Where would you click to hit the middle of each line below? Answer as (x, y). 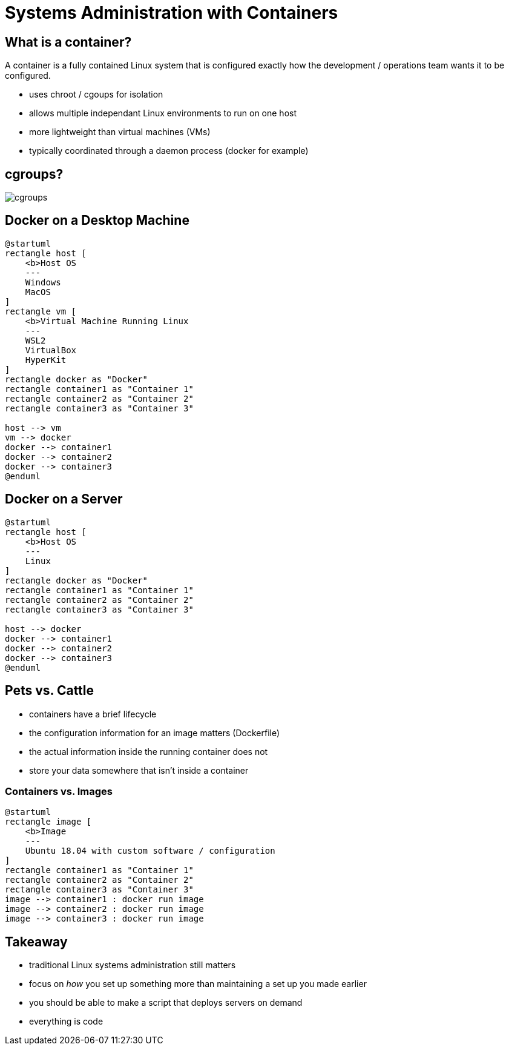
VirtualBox (51, 350)
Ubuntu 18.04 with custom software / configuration (150, 851)
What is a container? (68, 42)
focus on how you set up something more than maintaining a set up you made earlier (198, 984)
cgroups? (34, 174)
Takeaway (36, 942)
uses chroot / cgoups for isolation (96, 95)
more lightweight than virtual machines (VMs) (120, 132)
